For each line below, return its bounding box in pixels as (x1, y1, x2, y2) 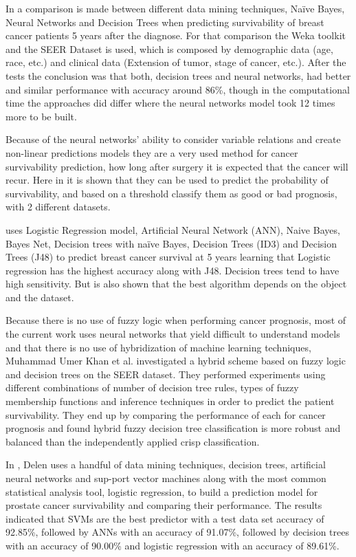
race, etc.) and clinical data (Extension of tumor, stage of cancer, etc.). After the (5, 55, 346, 69)
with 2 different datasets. (5, 199, 111, 214)
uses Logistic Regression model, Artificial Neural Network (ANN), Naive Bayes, (5, 222, 340, 237)
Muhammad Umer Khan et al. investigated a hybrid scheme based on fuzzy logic (5, 353, 346, 368)
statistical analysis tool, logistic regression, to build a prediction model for (5, 484, 318, 499)
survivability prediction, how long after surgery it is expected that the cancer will (5, 159, 348, 173)
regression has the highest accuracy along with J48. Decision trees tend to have (5, 263, 340, 277)
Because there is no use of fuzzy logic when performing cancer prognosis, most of (5, 313, 346, 327)
